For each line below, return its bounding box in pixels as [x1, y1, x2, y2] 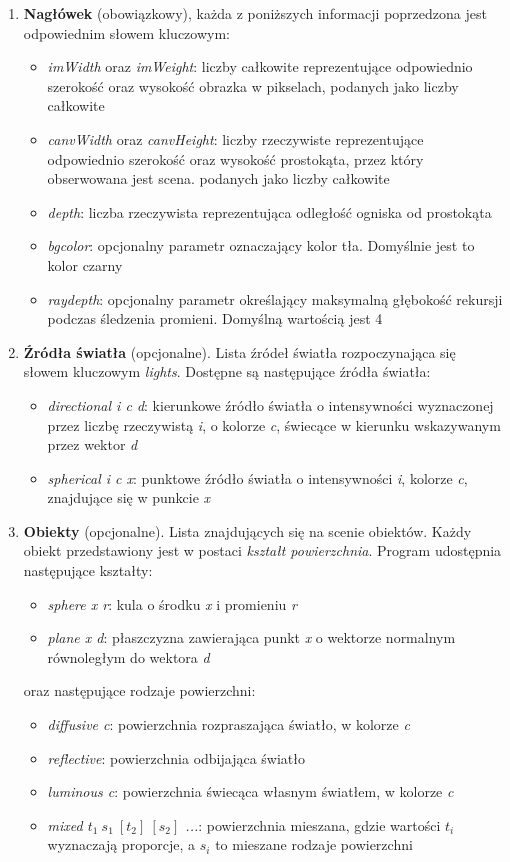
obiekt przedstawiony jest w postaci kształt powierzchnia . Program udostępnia [23, 540, 502, 561]
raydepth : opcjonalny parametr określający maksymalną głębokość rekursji [47, 288, 503, 309]
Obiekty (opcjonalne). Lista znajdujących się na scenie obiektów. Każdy [23, 520, 472, 541]
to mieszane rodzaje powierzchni [215, 834, 413, 855]
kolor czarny [47, 254, 123, 275]
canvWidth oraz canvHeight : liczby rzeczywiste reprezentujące [47, 128, 424, 149]
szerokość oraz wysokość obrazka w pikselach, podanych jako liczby [47, 75, 459, 96]
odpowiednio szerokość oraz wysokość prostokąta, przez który [47, 148, 424, 169]
